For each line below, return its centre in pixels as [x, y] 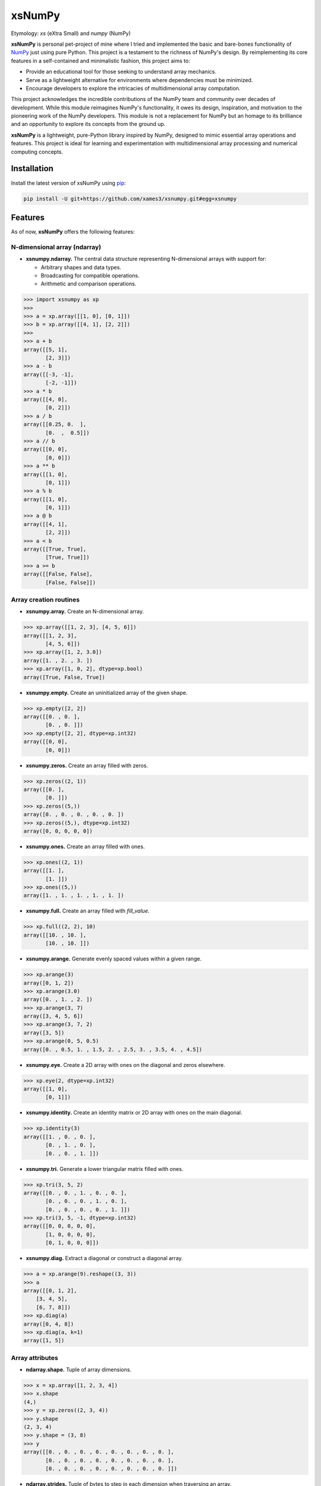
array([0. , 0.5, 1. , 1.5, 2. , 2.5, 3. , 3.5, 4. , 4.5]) [113, 1049]
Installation [32, 169]
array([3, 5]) [44, 1032]
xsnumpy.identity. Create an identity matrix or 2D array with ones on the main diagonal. [134, 1113]
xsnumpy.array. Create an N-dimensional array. [85, 612]
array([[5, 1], [45, 350]
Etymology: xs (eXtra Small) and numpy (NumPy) [71, 33]
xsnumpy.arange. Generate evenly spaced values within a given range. [114, 959]
